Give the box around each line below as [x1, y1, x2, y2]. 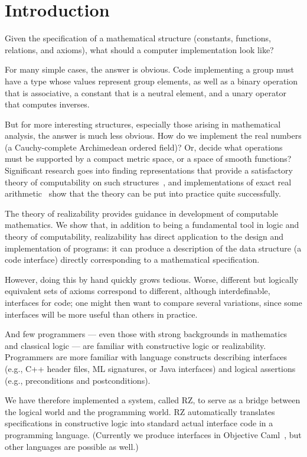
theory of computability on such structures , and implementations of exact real [5, 175, 292, 188]
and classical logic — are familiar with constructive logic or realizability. [5, 339, 266, 351]
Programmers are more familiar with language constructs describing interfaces [5, 351, 288, 363]
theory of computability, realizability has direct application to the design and [5, 230, 284, 243]
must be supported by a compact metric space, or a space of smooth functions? [5, 152, 292, 165]
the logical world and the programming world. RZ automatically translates [5, 405, 275, 417]
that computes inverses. [5, 98, 90, 110]
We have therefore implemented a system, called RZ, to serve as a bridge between [5, 394, 301, 406]
